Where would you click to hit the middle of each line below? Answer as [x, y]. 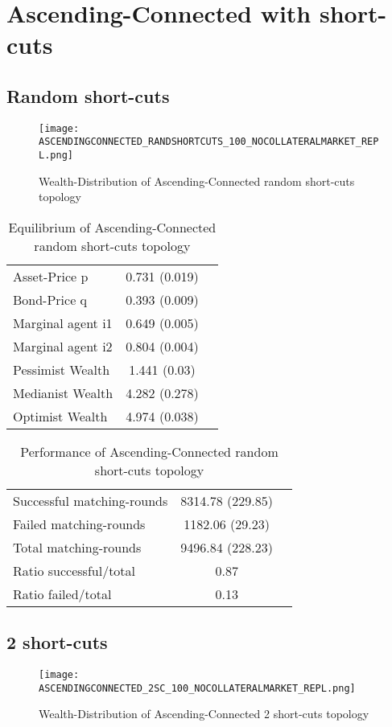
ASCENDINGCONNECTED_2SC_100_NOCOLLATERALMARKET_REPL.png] [197, 688]
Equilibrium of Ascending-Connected [112, 227]
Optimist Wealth [60, 416]
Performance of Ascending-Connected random [149, 451]
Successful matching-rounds [91, 500]
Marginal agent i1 [63, 322]
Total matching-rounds [77, 547]
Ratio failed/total [62, 594]
